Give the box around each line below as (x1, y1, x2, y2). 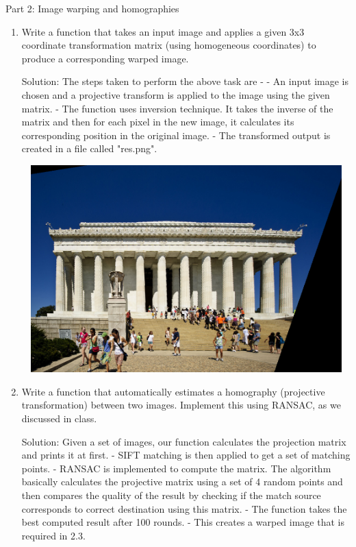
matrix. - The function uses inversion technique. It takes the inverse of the (21, 101, 333, 115)
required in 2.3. (21, 528, 86, 542)
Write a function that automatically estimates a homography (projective (21, 384, 325, 398)
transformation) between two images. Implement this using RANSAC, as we (21, 398, 341, 412)
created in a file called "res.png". (21, 141, 157, 156)
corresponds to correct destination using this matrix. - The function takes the (21, 501, 347, 515)
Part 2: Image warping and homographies (5, 1, 179, 15)
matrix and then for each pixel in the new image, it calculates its (21, 114, 294, 129)
